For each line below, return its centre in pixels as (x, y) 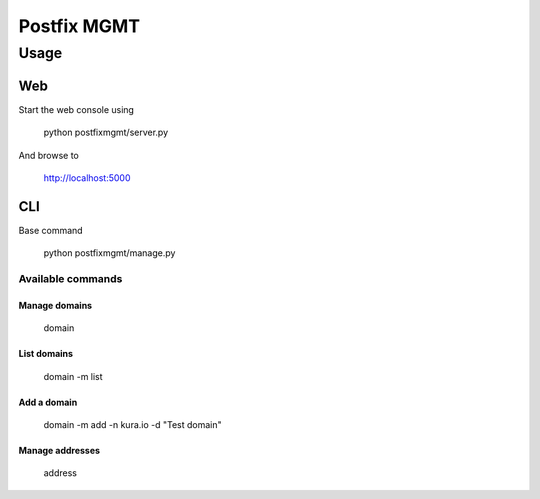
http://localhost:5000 (87, 177)
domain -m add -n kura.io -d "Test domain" (132, 424)
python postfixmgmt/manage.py (109, 253)
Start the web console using (76, 109)
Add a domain (48, 402)
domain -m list (73, 376)
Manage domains (55, 305)
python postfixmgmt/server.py (106, 132)
